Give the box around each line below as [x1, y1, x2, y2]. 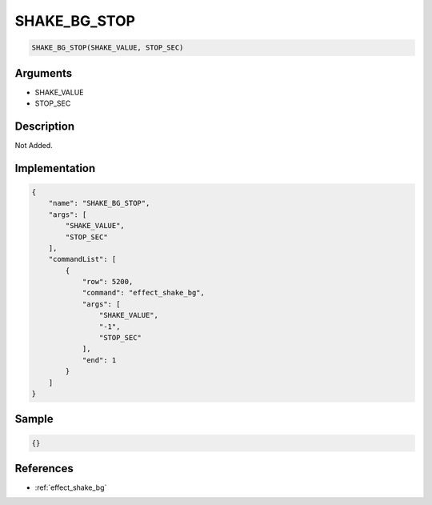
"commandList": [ [48, 255, 117, 264]
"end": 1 [82, 355, 117, 364]
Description [14, 119, 75, 133]
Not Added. [14, 140, 54, 150]
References [14, 461, 74, 475]
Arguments [14, 66, 73, 80]
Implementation [14, 161, 96, 175]
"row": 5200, [82, 277, 134, 287]
